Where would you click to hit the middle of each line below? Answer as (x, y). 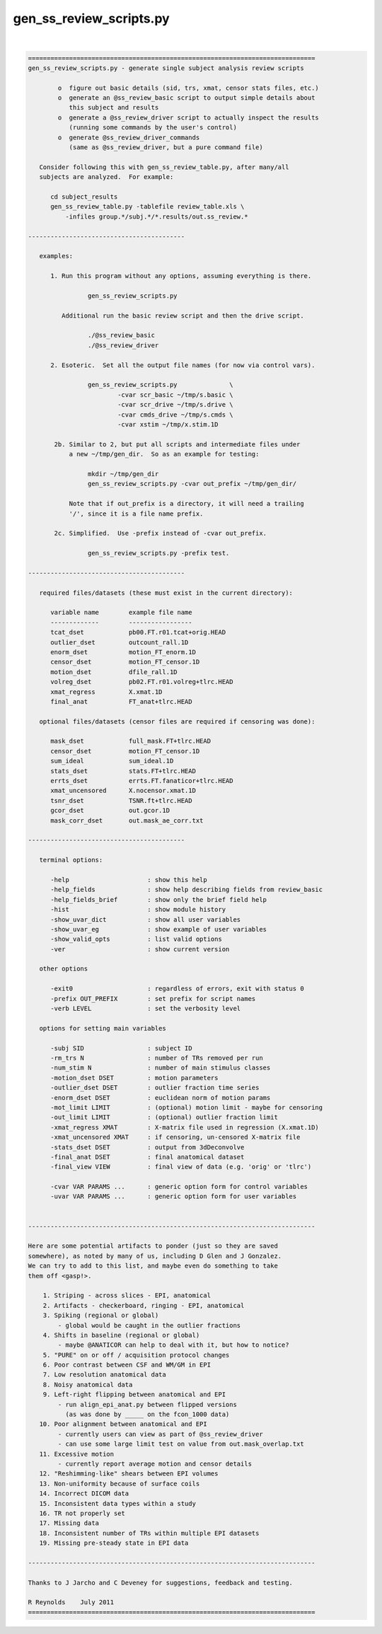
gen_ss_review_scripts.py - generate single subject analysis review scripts (166, 68)
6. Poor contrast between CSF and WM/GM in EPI (127, 1365)
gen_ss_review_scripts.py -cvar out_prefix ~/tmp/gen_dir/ (192, 484)
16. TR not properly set (82, 1513)
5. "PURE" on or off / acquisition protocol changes (136, 1355)
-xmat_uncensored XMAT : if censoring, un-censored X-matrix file (175, 1137)
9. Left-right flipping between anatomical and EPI (134, 1395)
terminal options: (71, 860)
